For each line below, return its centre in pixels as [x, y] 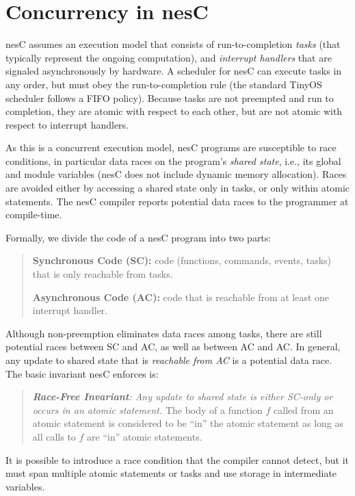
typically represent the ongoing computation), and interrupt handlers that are [169, 57]
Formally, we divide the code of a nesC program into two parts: [139, 237]
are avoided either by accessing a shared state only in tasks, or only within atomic [178, 188]
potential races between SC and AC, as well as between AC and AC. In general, [173, 347]
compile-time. [34, 214]
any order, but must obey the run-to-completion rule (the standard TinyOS [164, 84]
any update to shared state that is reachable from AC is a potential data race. [169, 360]
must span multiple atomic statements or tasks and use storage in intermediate [171, 473]
